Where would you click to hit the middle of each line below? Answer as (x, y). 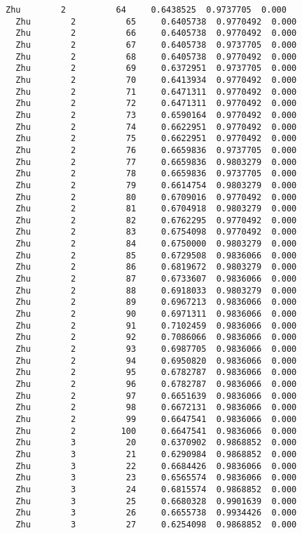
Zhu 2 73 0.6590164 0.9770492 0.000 (156, 115)
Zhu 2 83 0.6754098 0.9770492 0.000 (156, 232)
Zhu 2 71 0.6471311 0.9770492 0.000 (156, 92)
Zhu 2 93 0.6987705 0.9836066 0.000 (156, 349)
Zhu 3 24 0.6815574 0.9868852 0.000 (156, 489)
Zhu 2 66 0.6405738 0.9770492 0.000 (156, 33)
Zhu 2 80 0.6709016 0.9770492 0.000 (156, 197)
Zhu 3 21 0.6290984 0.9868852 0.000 (156, 454)
